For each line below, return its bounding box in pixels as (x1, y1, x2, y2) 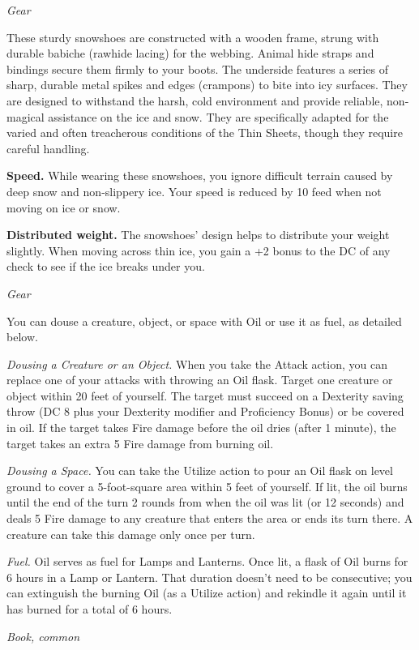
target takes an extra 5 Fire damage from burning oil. (6, 434, 274, 451)
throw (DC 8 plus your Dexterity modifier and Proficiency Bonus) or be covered (6, 403, 404, 420)
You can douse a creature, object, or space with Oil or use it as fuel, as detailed (6, 312, 402, 329)
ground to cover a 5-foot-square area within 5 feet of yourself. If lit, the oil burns (6, 477, 408, 494)
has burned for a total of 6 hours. (6, 601, 173, 617)
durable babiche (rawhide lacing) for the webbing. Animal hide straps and (6, 45, 374, 62)
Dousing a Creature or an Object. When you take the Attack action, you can (6, 355, 387, 372)
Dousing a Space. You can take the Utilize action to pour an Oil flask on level (6, 462, 393, 479)
